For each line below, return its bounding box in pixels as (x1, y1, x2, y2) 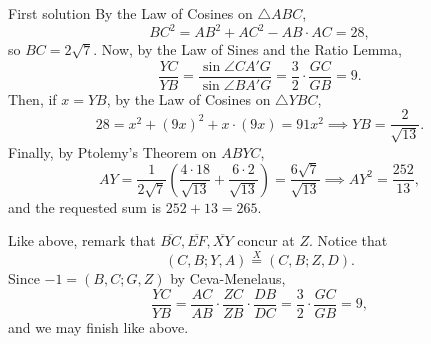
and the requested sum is (8, 196, 162, 217)
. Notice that (309, 230, 388, 251)
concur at (237, 230, 295, 251)
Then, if (8, 88, 57, 109)
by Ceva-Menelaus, (170, 268, 286, 289)
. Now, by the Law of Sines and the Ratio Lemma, (93, 39, 402, 60)
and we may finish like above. (8, 316, 189, 337)
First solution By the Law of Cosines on (8, 3, 253, 23)
